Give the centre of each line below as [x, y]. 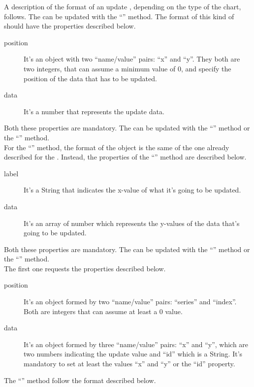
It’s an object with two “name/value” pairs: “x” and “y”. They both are [132, 59]
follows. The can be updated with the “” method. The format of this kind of [119, 16]
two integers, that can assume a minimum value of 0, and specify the [127, 68]
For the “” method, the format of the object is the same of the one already [117, 147]
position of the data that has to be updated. [90, 78]
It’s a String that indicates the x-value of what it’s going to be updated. [132, 190]
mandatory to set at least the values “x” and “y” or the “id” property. [129, 364]
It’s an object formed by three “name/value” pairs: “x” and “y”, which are [136, 344]
